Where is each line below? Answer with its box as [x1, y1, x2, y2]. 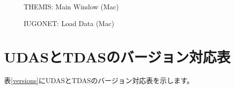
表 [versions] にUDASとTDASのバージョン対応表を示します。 [4, 75, 194, 86]
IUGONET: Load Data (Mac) [24, 18, 115, 28]
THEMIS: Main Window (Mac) [24, 1, 119, 11]
